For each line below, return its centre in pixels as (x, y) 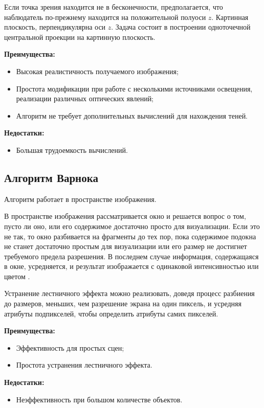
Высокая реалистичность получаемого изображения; (97, 71)
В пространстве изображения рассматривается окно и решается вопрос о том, (125, 216)
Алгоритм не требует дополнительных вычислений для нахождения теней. (132, 115)
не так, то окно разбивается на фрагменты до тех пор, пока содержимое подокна (130, 236)
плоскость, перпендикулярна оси (55, 27)
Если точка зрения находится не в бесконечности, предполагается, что (114, 7)
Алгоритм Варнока (51, 177)
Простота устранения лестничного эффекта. (84, 365)
